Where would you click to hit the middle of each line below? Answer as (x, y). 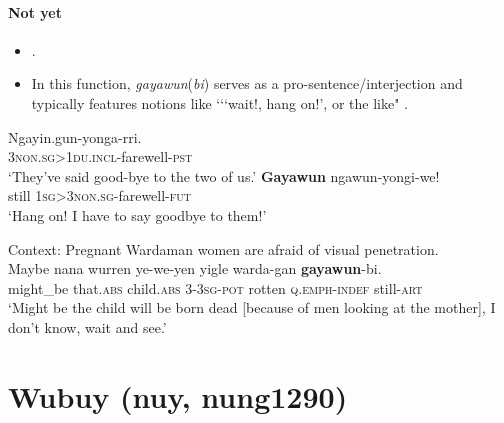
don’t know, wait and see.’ (87, 326)
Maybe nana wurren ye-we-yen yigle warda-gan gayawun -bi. (195, 268)
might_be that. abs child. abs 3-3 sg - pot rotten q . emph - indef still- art (215, 287)
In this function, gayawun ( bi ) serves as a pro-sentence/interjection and (247, 83)
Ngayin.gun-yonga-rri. (75, 136)
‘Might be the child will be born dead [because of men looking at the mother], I (252, 307)
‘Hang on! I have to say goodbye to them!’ (137, 214)
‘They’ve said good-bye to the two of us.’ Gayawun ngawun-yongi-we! (224, 175)
